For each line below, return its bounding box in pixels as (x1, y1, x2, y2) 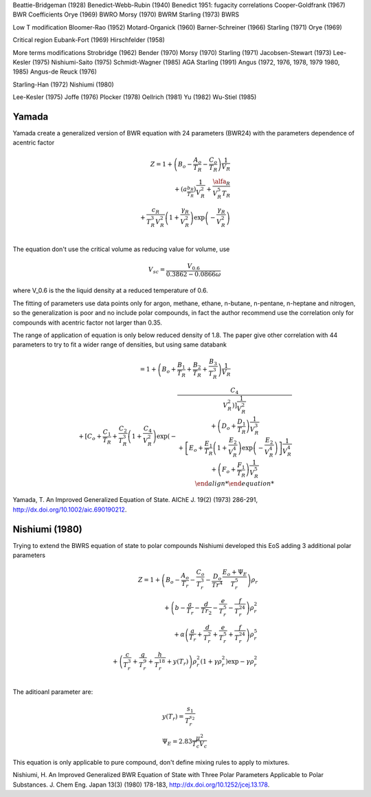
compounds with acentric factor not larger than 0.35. (12, 318, 163, 327)
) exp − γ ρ (225, 657, 254, 666)
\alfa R (212, 177, 230, 187)
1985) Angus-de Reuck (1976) (12, 67, 98, 76)
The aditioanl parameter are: (12, 688, 93, 696)
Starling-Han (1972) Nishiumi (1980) (12, 80, 115, 89)
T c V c (192, 740, 207, 750)
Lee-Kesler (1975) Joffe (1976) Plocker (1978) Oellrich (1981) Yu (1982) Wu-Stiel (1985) (12, 93, 257, 101)
